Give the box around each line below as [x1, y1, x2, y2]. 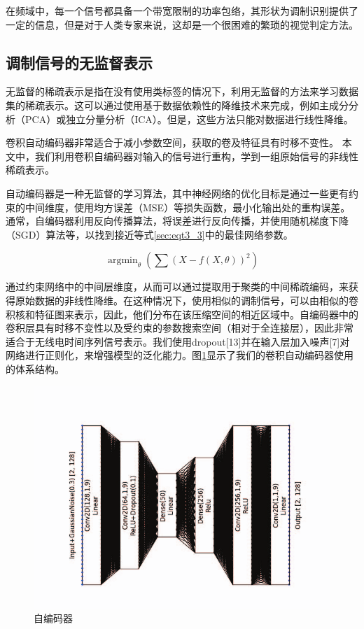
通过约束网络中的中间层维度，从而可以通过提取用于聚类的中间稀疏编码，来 [6, 279, 349, 294]
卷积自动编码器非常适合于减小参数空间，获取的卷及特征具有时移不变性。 [6, 135, 339, 150]
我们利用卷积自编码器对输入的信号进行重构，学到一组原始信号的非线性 [34, 148, 358, 163]
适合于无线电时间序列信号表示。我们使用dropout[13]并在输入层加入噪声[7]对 [6, 334, 350, 348]
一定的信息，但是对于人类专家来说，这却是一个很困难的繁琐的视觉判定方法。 [6, 17, 358, 31]
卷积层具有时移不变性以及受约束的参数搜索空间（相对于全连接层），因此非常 [6, 320, 353, 335]
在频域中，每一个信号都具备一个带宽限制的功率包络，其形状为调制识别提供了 [6, 3, 358, 17]
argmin [107, 255, 138, 266]
